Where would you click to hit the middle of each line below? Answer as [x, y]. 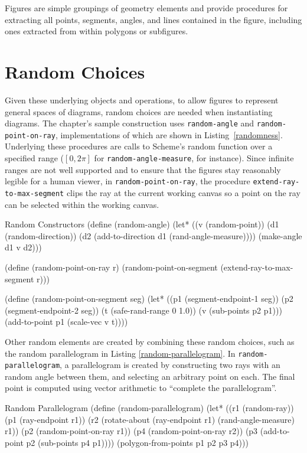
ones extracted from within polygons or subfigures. [97, 31]
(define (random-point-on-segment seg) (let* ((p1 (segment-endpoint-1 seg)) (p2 [149, 299]
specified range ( [35, 158]
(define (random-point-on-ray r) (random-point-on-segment [111, 267]
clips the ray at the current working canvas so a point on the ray [183, 192]
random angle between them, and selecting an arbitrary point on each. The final [150, 376]
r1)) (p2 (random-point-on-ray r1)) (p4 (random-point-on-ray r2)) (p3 [131, 431]
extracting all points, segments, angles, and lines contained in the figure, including [153, 19]
